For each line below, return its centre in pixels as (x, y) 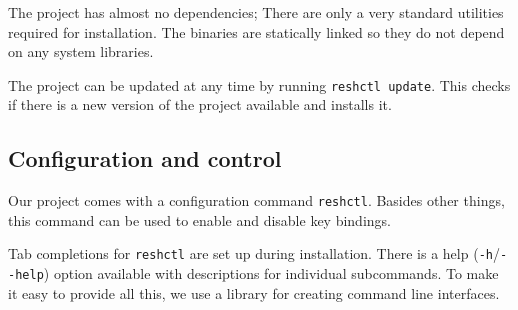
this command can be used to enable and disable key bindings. (199, 219)
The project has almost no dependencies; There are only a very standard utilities (256, 12)
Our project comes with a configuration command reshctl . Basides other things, (256, 200)
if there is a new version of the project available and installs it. (200, 104)
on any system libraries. (81, 51)
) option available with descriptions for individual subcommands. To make (271, 273)
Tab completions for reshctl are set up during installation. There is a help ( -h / (254, 253)
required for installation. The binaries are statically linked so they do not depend (256, 31)
